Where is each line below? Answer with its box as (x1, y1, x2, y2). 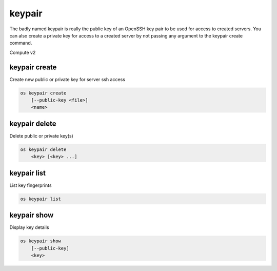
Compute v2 (9, 49, 36, 55)
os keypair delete (20, 146, 67, 152)
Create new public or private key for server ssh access (9, 76, 126, 82)
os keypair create (20, 90, 67, 96)
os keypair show (20, 238, 62, 244)
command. (9, 40, 32, 46)
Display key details (9, 224, 49, 230)
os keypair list (20, 196, 62, 202)
